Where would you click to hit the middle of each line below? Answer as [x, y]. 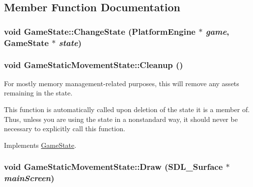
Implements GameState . [40, 145]
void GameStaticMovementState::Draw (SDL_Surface [113, 167]
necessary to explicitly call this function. [65, 129]
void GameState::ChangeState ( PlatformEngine [100, 31]
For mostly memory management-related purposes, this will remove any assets [122, 83]
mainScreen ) [29, 178]
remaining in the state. [38, 93]
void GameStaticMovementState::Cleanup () [94, 65]
